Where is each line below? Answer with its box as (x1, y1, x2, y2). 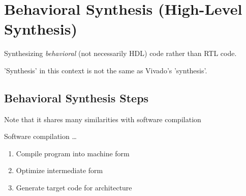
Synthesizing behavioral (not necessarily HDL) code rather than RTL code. (4, 48, 237, 59)
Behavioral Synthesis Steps (4, 90, 149, 105)
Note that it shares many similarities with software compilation (4, 114, 201, 124)
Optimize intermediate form (16, 165, 103, 176)
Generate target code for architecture (16, 182, 132, 193)
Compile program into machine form (16, 148, 130, 158)
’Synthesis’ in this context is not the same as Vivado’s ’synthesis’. (4, 65, 207, 75)
